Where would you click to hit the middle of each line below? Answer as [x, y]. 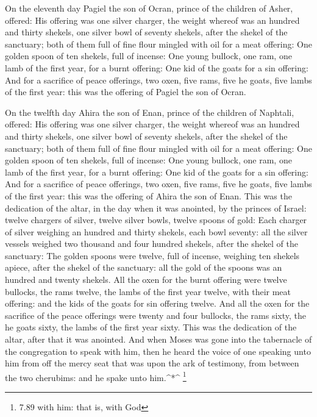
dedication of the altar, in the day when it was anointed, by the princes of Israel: [156, 208]
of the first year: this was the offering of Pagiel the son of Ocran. [126, 92]
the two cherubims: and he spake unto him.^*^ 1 [96, 376]
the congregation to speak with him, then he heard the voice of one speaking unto [158, 351]
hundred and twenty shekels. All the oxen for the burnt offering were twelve [146, 280]
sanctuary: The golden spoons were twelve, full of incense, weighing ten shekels [152, 255]
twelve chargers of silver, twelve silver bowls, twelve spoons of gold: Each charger [156, 220]
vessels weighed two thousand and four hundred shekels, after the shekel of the [151, 244]
